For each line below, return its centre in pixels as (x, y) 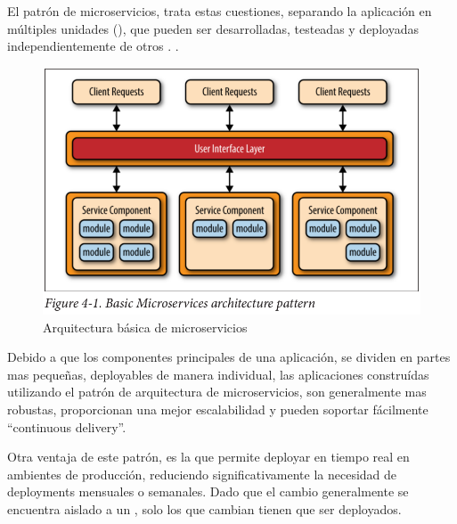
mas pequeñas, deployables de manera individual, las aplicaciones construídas (218, 374)
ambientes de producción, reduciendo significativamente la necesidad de (202, 474)
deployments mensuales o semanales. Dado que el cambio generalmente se (208, 491)
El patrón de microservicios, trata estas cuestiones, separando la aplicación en (220, 11)
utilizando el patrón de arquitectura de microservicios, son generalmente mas (217, 392)
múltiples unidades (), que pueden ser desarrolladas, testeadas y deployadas (213, 28)
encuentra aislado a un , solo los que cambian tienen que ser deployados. (204, 508)
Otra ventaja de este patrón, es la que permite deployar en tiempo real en (208, 457)
